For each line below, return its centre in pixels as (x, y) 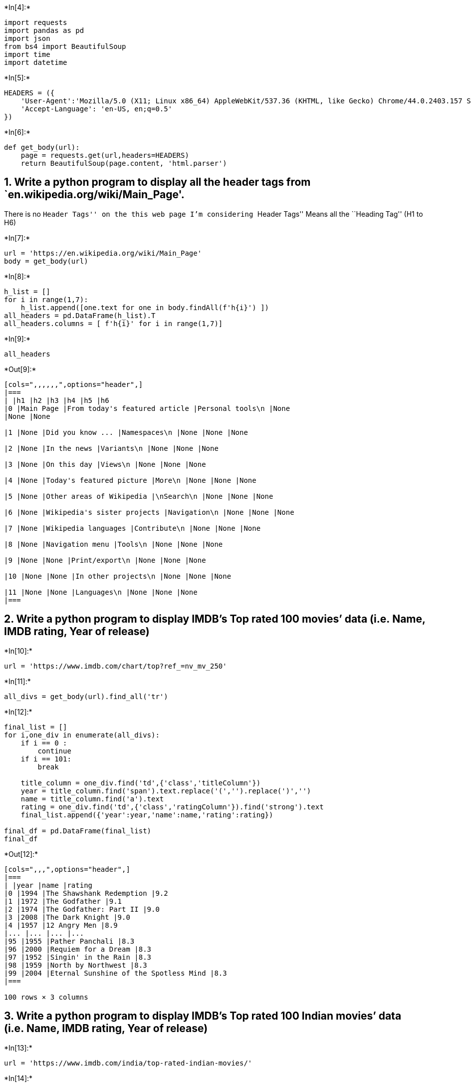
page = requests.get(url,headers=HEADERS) (105, 155)
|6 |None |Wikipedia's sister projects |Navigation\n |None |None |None (149, 512)
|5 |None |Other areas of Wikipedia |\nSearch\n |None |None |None (139, 496)
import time (27, 54)
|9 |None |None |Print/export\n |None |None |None (105, 560)
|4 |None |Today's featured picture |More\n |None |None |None (130, 480)
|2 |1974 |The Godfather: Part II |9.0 (82, 909)
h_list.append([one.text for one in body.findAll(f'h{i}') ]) (145, 307)
